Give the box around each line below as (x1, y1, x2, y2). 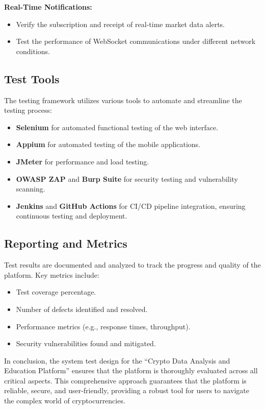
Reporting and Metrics (4, 235, 127, 251)
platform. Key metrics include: (4, 269, 99, 280)
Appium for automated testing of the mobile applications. (16, 139, 201, 150)
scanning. (16, 183, 45, 194)
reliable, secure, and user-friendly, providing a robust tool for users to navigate (4, 385, 250, 396)
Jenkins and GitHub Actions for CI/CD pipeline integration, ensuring (16, 200, 246, 211)
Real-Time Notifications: (4, 2, 92, 12)
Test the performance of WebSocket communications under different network (16, 36, 256, 46)
